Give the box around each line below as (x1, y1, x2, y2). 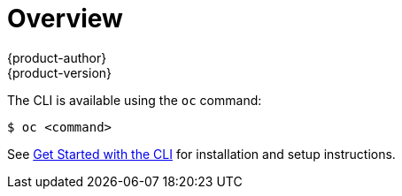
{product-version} (7, 64, 112, 80)
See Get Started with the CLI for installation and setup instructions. (7, 146, 396, 162)
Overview (7, 4, 123, 34)
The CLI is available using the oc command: (7, 92, 262, 108)
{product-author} (7, 49, 107, 65)
